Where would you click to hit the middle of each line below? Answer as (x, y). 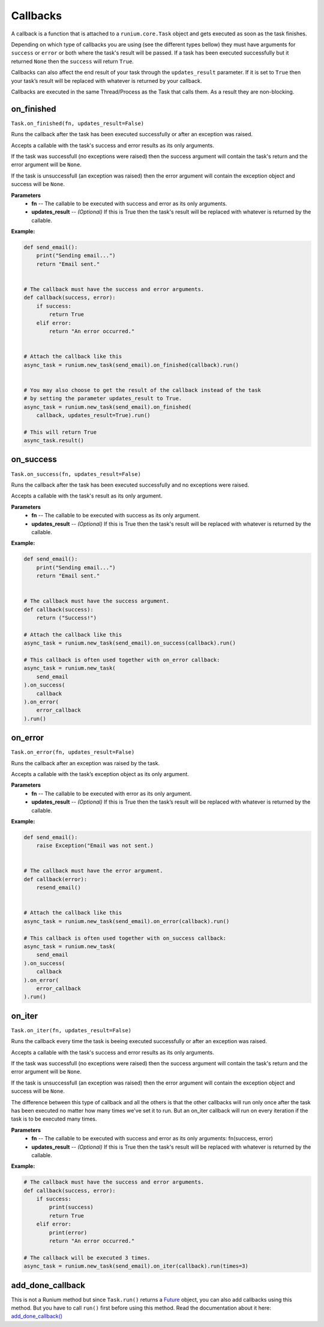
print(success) (71, 1207)
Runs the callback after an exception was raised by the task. (85, 763)
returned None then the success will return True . (73, 61)
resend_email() (58, 888)
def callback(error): (55, 879)
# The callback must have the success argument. (97, 601)
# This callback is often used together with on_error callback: (122, 660)
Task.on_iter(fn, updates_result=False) (71, 1030)
